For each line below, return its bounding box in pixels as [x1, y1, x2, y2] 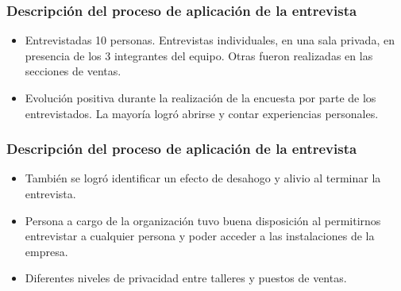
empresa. [25, 243, 68, 259]
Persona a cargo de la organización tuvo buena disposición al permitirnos [25, 212, 381, 228]
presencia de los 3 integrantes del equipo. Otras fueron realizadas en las [25, 47, 373, 63]
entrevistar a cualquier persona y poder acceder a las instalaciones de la [25, 228, 375, 244]
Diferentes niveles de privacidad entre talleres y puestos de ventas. [25, 270, 347, 286]
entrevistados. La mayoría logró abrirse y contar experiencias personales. [25, 105, 379, 121]
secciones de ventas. [25, 63, 121, 79]
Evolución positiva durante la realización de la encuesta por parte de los [25, 90, 376, 105]
